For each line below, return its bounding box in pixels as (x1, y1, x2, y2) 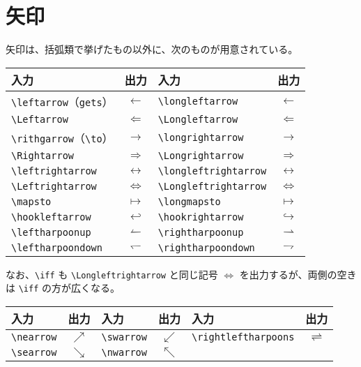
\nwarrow (101, 347, 147, 359)
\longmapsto (158, 195, 221, 207)
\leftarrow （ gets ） (11, 93, 114, 110)
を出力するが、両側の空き (239, 267, 357, 281)
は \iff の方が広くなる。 (6, 280, 120, 295)
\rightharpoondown (158, 241, 255, 253)
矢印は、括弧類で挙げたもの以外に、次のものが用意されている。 (6, 42, 298, 57)
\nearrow (11, 331, 57, 343)
